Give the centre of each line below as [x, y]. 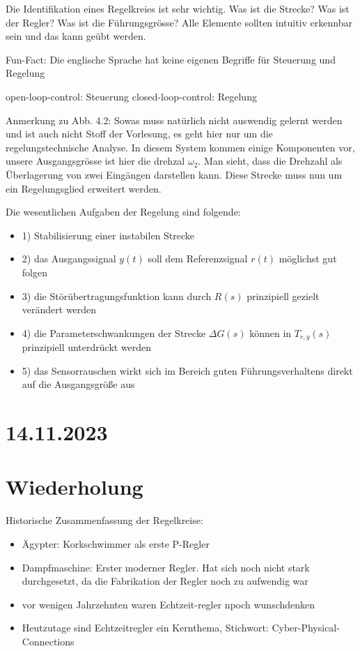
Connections [48, 641]
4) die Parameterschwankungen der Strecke [114, 332]
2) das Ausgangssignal [69, 259]
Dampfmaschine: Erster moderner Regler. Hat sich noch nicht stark [166, 567]
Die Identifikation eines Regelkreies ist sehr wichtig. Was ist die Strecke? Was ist [178, 8]
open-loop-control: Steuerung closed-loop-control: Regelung [131, 96]
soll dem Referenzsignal [198, 259]
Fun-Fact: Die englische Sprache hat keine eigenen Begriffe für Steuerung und [171, 59]
